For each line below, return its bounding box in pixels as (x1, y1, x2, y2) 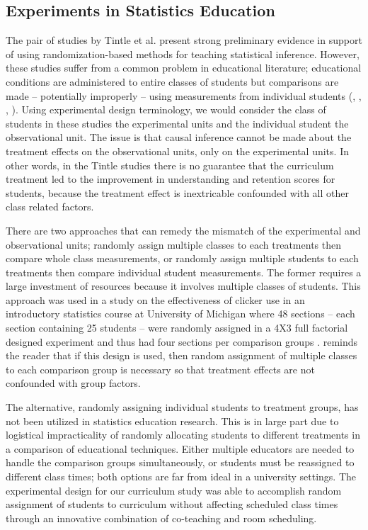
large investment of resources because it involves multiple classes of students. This (6, 278, 361, 293)
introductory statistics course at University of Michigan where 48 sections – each (6, 306, 355, 321)
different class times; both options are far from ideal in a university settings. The (6, 469, 356, 484)
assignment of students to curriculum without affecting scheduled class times (6, 497, 338, 512)
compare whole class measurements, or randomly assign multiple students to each (6, 251, 359, 266)
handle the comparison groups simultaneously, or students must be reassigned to (6, 455, 355, 470)
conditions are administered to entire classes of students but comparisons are (6, 74, 339, 89)
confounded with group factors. (6, 376, 141, 390)
